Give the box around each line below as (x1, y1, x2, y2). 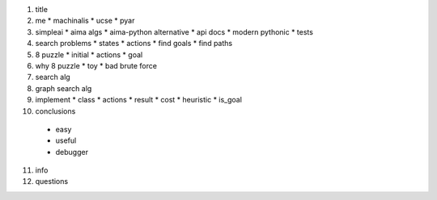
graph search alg (35, 83, 92, 93)
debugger (55, 147, 89, 156)
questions (35, 177, 69, 186)
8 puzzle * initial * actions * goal (35, 49, 143, 60)
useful (55, 135, 77, 145)
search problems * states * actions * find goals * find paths (35, 39, 233, 48)
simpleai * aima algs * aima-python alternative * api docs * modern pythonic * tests (35, 27, 313, 36)
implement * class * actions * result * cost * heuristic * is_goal (35, 95, 243, 105)
